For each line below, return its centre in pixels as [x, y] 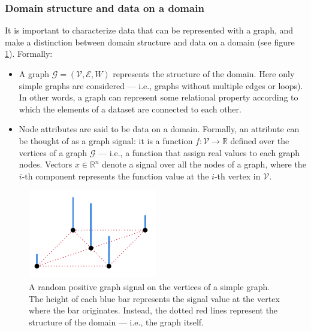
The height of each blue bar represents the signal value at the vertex [154, 298]
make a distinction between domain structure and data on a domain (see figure [150, 42]
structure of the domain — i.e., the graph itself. [116, 322]
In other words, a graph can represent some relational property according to [158, 97]
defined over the [260, 140]
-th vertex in [237, 176]
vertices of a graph [53, 152]
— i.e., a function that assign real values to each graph [199, 152]
